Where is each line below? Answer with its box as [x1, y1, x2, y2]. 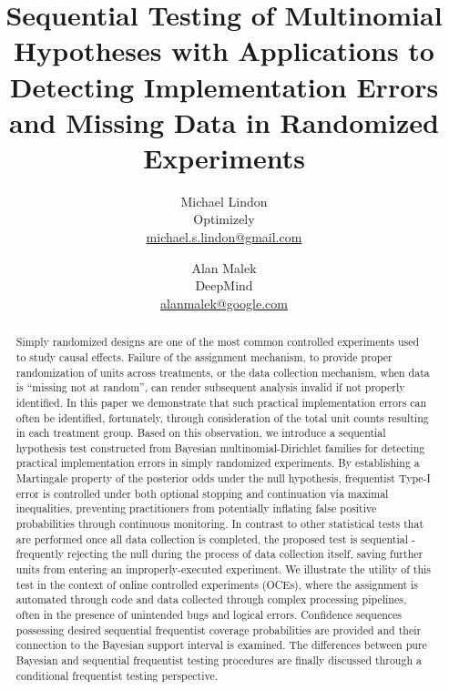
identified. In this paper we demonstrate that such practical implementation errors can [15, 394, 427, 410]
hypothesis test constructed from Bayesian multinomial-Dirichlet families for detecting [15, 440, 425, 455]
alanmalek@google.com [160, 293, 288, 312]
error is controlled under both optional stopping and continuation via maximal [15, 485, 389, 501]
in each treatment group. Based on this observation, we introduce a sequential [15, 425, 386, 441]
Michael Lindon [180, 191, 268, 210]
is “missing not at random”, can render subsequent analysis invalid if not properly [15, 380, 405, 395]
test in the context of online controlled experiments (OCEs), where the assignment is [15, 576, 419, 592]
